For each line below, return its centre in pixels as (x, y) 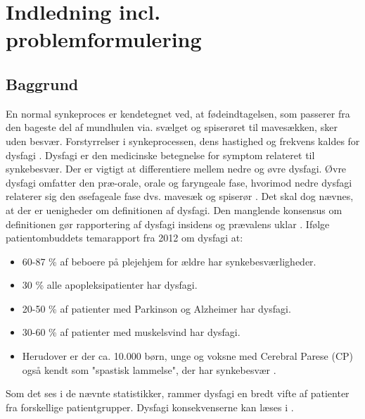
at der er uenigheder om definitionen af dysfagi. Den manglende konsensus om (174, 210)
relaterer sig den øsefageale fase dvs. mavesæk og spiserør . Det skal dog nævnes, (180, 196)
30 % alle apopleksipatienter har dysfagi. (110, 285)
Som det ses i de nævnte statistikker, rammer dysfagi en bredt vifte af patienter (178, 393)
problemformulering (104, 39)
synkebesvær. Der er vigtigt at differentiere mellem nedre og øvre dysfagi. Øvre (176, 169)
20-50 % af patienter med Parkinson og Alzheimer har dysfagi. (156, 308)
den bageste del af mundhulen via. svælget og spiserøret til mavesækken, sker (172, 127)
